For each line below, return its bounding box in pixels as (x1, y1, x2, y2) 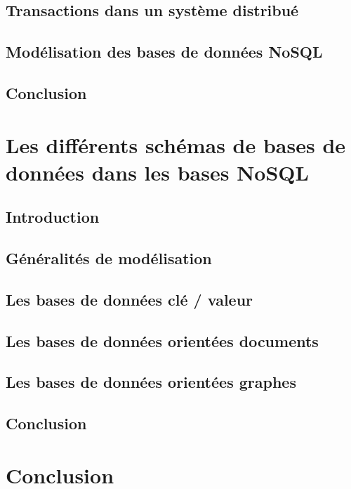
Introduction (6, 206, 100, 228)
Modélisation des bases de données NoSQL (6, 41, 323, 63)
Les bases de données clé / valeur (6, 288, 253, 310)
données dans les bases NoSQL (6, 157, 309, 186)
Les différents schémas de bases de (6, 130, 346, 159)
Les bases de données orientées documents (6, 330, 319, 351)
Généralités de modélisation (6, 247, 212, 269)
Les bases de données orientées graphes (6, 371, 296, 393)
